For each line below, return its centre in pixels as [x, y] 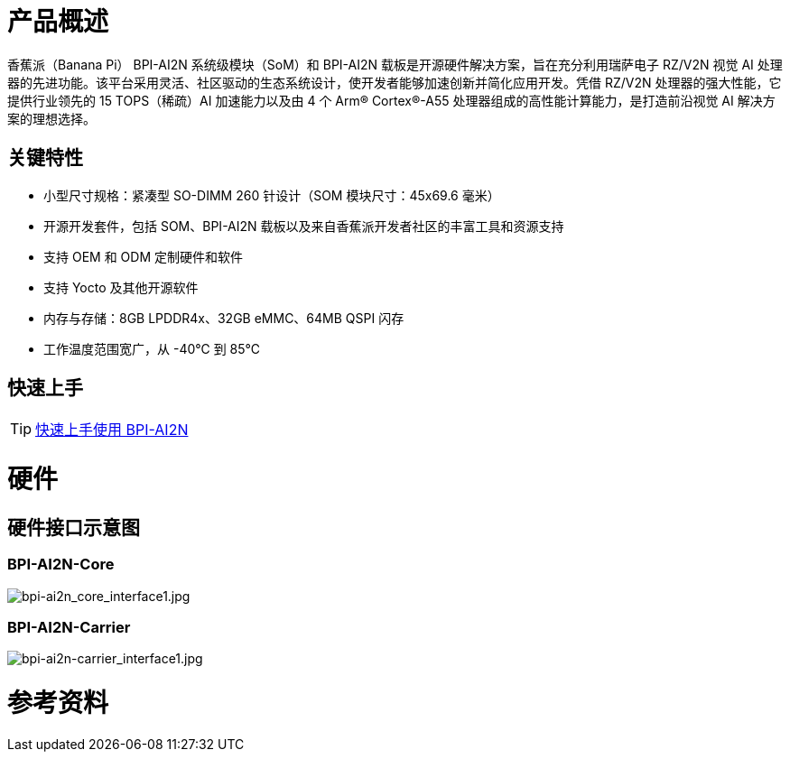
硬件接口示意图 [74, 527]
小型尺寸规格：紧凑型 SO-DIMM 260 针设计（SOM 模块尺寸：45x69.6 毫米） [272, 195]
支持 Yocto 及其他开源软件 [121, 287]
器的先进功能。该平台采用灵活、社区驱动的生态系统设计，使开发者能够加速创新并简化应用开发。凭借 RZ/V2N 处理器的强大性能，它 [395, 82]
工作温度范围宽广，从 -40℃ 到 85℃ [152, 348]
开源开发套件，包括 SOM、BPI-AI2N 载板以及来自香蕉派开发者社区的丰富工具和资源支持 [304, 226]
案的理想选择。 [51, 118]
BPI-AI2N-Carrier [69, 628]
